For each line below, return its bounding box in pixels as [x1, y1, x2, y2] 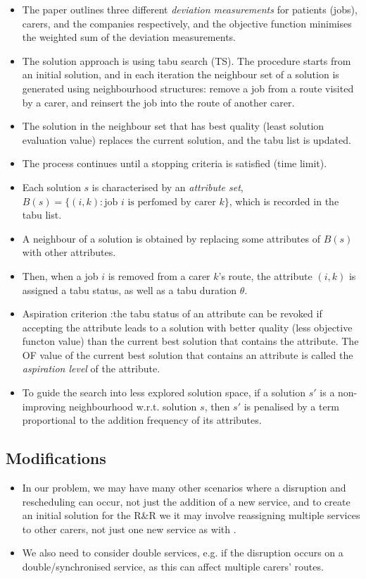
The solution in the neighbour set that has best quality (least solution [22, 118, 324, 133]
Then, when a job [22, 268, 99, 283]
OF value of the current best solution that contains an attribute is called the [22, 347, 353, 362]
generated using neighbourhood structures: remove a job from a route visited [22, 80, 354, 95]
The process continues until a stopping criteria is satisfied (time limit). [22, 156, 327, 171]
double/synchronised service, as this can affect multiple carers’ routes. [22, 559, 324, 574]
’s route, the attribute [218, 268, 313, 283]
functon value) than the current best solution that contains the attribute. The [22, 334, 359, 348]
